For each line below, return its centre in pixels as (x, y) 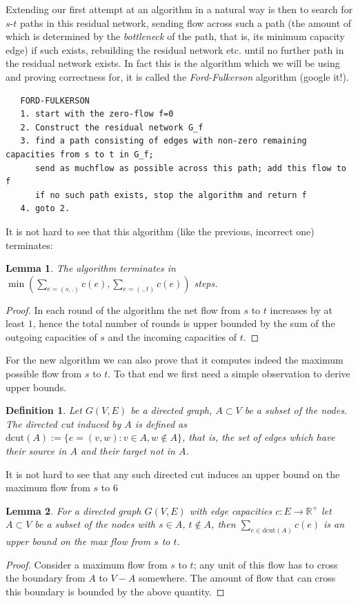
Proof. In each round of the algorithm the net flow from (123, 309)
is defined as (161, 423)
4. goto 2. (45, 209)
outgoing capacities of (51, 336)
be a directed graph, (171, 410)
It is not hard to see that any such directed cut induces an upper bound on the (173, 474)
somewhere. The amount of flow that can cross (237, 578)
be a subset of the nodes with (95, 524)
